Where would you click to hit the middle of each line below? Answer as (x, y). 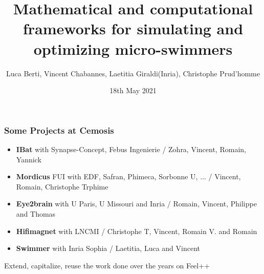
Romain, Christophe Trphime (62, 186)
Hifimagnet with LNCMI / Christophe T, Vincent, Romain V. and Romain (137, 231)
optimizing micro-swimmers (133, 48)
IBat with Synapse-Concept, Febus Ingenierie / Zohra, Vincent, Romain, (131, 149)
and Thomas (36, 213)
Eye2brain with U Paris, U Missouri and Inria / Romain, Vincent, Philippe (136, 204)
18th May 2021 (133, 90)
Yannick (29, 159)
